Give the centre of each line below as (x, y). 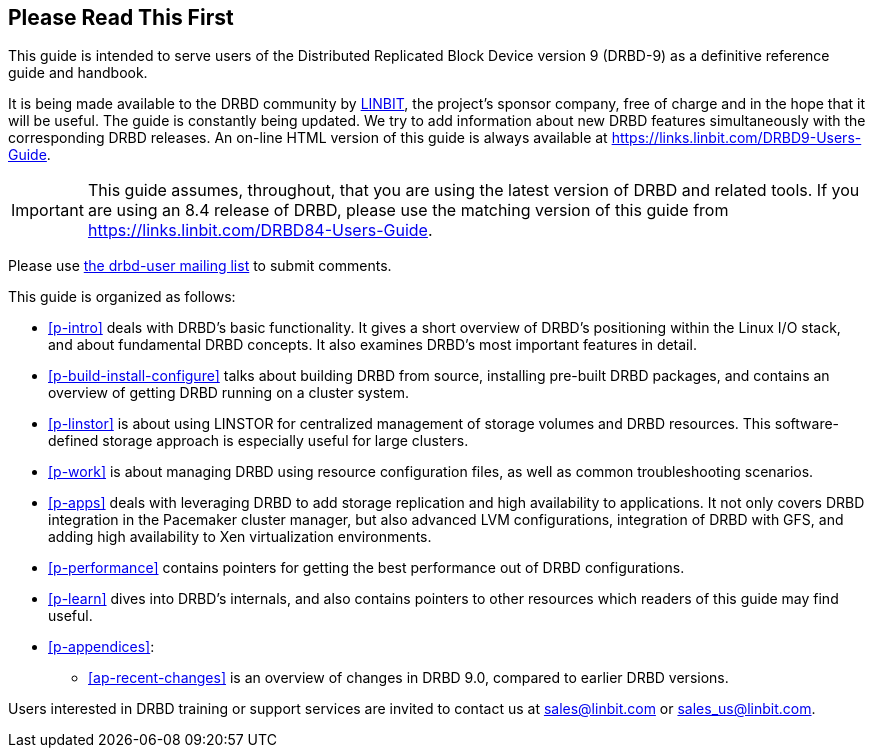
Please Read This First (121, 17)
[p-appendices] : (101, 647)
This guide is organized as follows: (122, 297)
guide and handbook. (78, 73)
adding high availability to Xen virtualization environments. (240, 537)
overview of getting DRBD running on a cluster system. (228, 393)
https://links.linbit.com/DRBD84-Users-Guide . (260, 230)
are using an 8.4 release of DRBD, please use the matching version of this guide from (408, 210)
